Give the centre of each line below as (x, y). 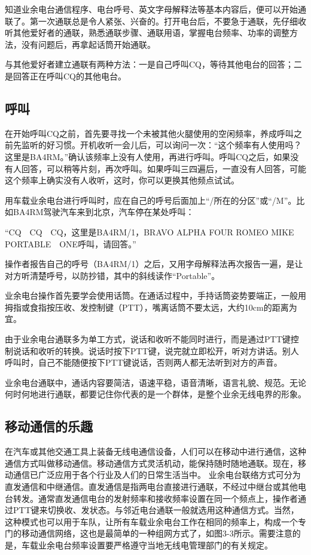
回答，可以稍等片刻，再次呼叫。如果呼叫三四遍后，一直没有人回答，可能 (164, 168)
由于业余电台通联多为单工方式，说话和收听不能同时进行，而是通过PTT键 (148, 339)
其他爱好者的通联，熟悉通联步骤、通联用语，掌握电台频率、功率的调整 (151, 33)
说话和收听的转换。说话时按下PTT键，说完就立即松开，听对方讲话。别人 (156, 350)
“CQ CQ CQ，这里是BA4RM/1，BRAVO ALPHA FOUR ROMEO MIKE (150, 231)
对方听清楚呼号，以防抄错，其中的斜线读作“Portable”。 (112, 275)
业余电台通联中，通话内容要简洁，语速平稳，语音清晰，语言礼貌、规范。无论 (155, 382)
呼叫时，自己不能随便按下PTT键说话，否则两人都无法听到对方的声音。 (144, 362)
